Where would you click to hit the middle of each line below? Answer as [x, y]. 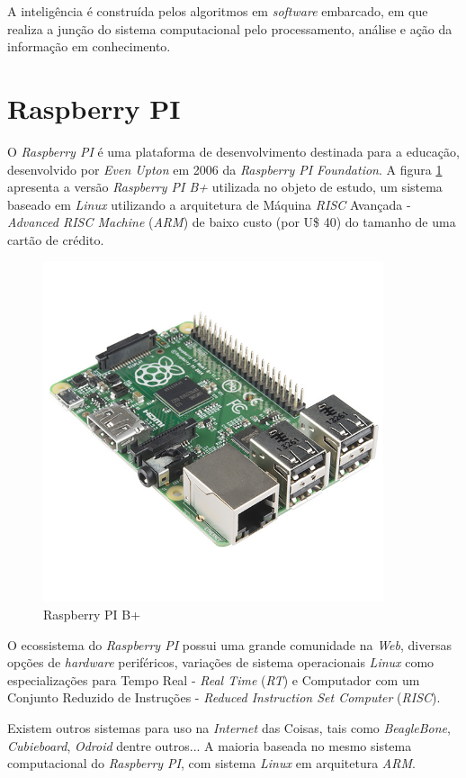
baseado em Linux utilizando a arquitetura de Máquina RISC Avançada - [209, 204]
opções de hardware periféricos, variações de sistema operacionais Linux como [221, 662]
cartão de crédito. [56, 239]
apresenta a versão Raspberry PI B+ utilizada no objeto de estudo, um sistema [225, 187]
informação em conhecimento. [89, 46]
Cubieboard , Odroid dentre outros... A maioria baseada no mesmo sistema [210, 745]
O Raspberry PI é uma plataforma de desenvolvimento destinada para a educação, [233, 151]
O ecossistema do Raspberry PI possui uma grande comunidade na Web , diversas [229, 644]
